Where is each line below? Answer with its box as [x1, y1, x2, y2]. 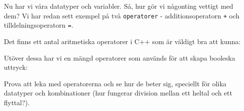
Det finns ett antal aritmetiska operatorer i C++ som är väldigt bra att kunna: [4, 36, 241, 46]
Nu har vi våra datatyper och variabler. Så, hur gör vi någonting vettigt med [4, 1, 233, 11]
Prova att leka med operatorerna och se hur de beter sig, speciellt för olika [4, 78, 226, 88]
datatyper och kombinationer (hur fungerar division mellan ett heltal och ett [4, 88, 232, 98]
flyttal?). [4, 97, 30, 107]
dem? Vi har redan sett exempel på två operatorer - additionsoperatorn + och [4, 10, 240, 20]
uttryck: [4, 62, 28, 72]
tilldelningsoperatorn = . [4, 20, 74, 30]
